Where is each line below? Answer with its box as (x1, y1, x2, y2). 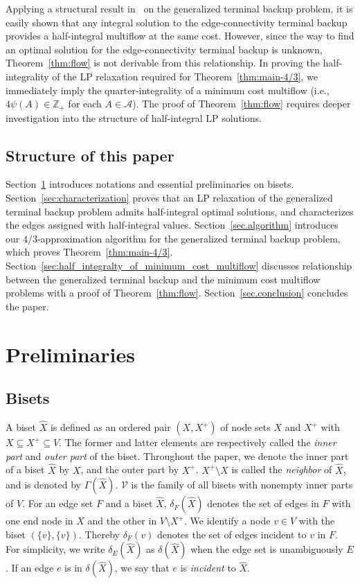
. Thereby (78, 527, 120, 541)
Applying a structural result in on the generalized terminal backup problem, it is (6, 1, 353, 15)
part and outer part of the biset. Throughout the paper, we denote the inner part (6, 448, 349, 463)
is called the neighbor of (231, 462, 332, 477)
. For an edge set (22, 496, 93, 511)
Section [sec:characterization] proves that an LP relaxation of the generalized (6, 191, 333, 204)
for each (68, 96, 102, 111)
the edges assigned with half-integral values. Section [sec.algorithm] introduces (6, 218, 339, 232)
